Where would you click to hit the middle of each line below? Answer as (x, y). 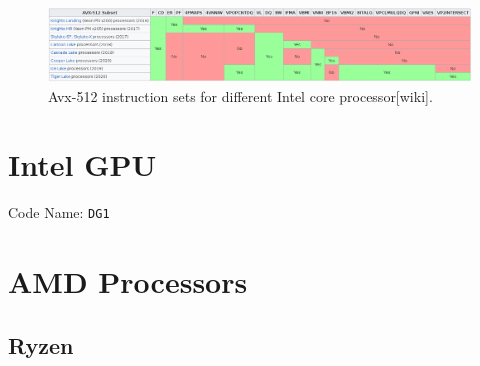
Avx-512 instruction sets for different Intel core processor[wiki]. (240, 95)
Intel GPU (82, 164)
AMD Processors (128, 281)
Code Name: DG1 (59, 212)
